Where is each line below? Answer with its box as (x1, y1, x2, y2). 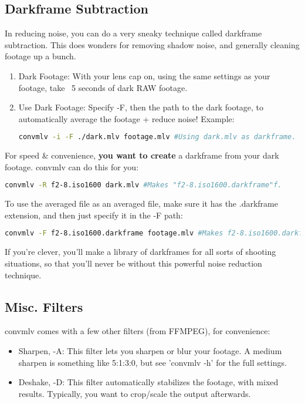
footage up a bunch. (5, 50, 76, 62)
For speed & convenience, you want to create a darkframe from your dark (5, 149, 279, 161)
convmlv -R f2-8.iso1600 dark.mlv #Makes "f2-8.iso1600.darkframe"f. (5, 181, 282, 190)
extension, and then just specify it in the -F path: (5, 208, 183, 221)
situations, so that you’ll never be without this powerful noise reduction (5, 257, 262, 269)
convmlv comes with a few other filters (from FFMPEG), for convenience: (5, 325, 270, 337)
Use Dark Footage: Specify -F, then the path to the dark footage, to (18, 101, 264, 113)
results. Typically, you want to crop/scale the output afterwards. (18, 387, 251, 399)
